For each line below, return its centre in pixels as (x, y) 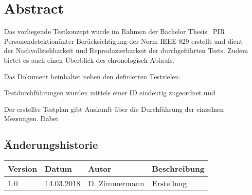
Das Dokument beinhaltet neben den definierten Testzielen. (92, 76)
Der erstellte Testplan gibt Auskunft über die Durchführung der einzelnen (114, 109)
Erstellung (169, 183)
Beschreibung (178, 169)
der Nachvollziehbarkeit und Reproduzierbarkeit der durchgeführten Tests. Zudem (126, 50)
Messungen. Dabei (31, 118)
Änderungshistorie (51, 145)
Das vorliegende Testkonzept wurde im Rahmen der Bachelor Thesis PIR (115, 31)
